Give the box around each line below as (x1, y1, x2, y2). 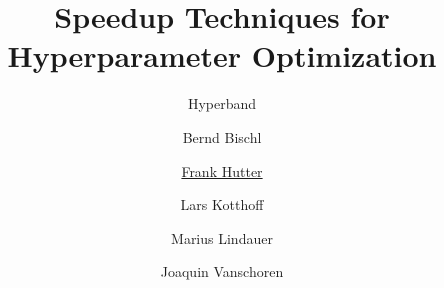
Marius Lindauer (171, 227, 273, 248)
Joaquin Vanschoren (160, 261, 284, 282)
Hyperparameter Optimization (7, 35, 437, 76)
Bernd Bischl (182, 126, 262, 147)
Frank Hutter (181, 160, 263, 181)
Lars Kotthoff (180, 194, 264, 215)
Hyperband (187, 93, 257, 114)
